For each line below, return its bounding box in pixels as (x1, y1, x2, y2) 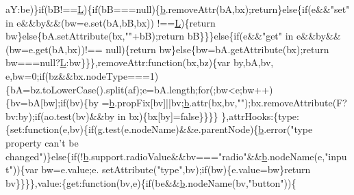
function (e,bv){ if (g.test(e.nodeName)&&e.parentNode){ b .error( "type (25, 122, 313, 136)
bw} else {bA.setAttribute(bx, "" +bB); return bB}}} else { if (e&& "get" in (5, 29, 294, 43)
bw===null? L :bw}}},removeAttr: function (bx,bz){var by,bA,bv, (5, 55, 274, 70)
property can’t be (5, 135, 79, 149)
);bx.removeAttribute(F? (244, 95, 347, 110)
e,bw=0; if (5, 68, 45, 82)
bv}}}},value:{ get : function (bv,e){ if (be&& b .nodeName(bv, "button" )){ (5, 175, 296, 190)
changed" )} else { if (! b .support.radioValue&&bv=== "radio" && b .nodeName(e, (5, 149, 325, 163)
